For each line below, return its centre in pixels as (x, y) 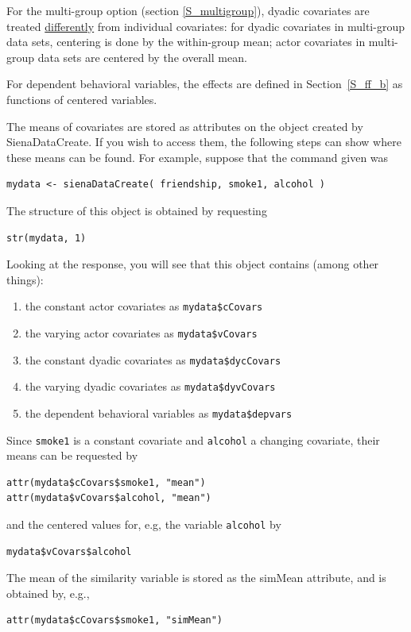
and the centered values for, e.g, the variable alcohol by (144, 524)
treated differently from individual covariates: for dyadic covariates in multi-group (205, 26)
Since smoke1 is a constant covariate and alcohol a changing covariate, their (193, 439)
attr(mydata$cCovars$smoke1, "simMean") (115, 620)
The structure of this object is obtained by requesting (137, 210)
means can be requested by (72, 455)
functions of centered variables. (82, 99)
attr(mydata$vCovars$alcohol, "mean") (109, 498)
